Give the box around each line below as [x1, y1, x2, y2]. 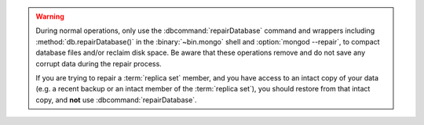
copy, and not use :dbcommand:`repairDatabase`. [35, 95, 197, 105]
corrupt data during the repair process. [35, 59, 163, 68]
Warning [35, 12, 64, 21]
